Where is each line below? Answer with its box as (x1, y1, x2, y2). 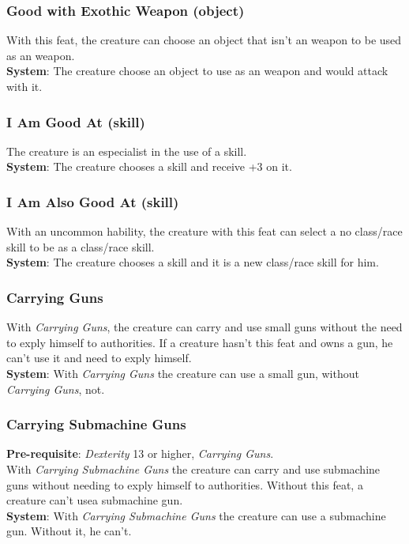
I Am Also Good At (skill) (6, 191, 179, 211)
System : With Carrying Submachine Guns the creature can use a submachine (6, 507, 386, 523)
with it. (6, 78, 43, 94)
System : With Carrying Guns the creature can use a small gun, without (6, 365, 359, 381)
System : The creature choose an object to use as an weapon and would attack (6, 62, 388, 79)
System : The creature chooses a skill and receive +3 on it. (6, 158, 292, 175)
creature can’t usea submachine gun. (6, 492, 183, 508)
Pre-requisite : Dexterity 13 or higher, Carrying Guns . (6, 445, 274, 462)
